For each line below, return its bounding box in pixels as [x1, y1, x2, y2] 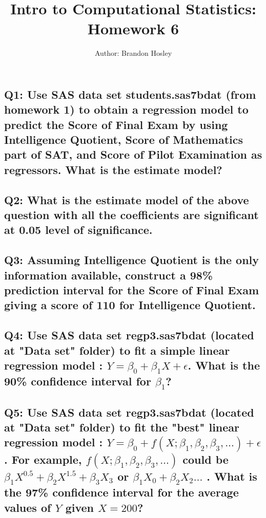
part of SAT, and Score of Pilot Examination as [4, 146, 262, 162]
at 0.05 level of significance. [4, 222, 153, 238]
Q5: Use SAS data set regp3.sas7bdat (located [4, 404, 254, 420]
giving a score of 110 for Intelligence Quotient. [4, 297, 256, 313]
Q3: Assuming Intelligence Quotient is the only [4, 252, 259, 268]
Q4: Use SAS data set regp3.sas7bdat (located [4, 327, 254, 343]
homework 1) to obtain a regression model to [4, 101, 249, 117]
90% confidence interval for [4, 373, 151, 389]
